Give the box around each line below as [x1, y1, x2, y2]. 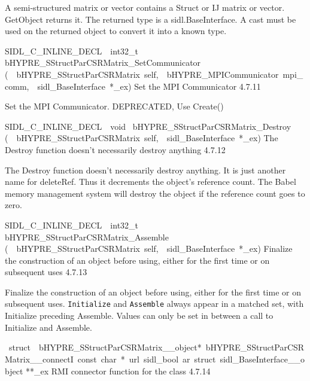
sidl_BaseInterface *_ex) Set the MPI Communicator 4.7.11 [37, 80, 261, 92]
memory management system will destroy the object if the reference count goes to [5, 187, 305, 199]
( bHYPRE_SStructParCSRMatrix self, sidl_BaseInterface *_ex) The [5, 132, 278, 144]
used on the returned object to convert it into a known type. [5, 25, 227, 37]
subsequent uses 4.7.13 [5, 266, 87, 278]
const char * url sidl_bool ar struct [77, 352, 216, 365]
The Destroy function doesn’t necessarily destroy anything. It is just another [5, 163, 286, 176]
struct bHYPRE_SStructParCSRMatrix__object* [8, 341, 202, 353]
